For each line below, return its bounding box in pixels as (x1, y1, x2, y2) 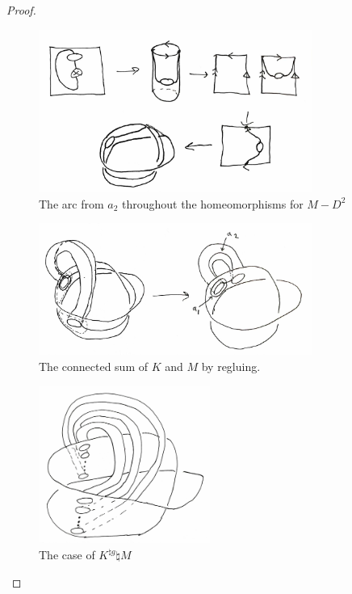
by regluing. (201, 358, 261, 375)
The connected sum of (39, 358, 149, 375)
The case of (39, 546, 95, 563)
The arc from (39, 195, 104, 212)
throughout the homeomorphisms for (121, 195, 304, 212)
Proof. (6, 2, 36, 18)
